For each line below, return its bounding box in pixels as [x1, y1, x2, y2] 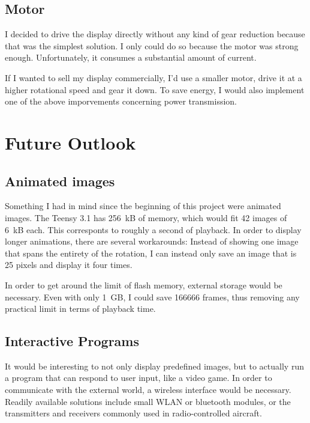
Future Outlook [5, 130, 136, 154]
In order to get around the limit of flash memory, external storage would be [5, 278, 282, 291]
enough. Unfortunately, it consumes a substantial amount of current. [5, 51, 257, 64]
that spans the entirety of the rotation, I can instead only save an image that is [5, 246, 297, 259]
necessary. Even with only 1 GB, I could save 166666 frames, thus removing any [5, 290, 300, 303]
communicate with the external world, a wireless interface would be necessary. [5, 383, 291, 396]
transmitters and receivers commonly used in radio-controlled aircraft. [5, 407, 262, 419]
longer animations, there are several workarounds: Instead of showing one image [5, 235, 299, 248]
